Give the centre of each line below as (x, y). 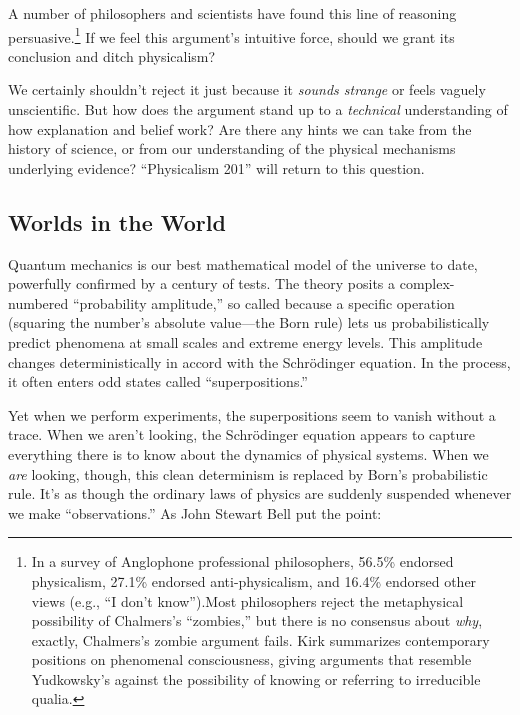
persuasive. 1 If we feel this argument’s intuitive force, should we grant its (231, 35)
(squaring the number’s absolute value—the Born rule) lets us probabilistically (249, 322)
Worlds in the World (117, 221)
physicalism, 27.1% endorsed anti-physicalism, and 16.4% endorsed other (254, 580)
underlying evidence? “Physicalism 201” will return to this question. (216, 167)
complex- (427, 283)
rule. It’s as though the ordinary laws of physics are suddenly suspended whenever (260, 493)
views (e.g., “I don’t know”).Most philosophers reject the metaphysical (247, 600)
